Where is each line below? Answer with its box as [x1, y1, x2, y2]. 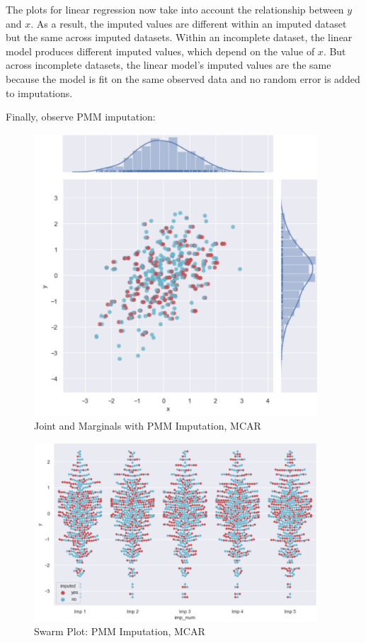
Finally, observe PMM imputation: [6, 109, 156, 124]
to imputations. [6, 85, 73, 100]
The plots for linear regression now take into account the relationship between [6, 2, 344, 16]
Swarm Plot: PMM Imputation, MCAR [34, 624, 205, 639]
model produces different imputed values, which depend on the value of [6, 43, 315, 58]
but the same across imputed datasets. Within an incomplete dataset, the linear [6, 30, 353, 45]
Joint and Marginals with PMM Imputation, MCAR [34, 418, 261, 432]
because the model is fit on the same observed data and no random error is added [6, 71, 360, 86]
